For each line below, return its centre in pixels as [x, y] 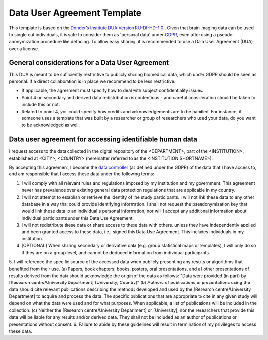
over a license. [24, 48]
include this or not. [41, 105]
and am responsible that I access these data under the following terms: [82, 174]
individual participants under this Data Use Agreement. [78, 218]
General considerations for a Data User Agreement [89, 63]
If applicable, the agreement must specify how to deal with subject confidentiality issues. [112, 90]
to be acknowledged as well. [51, 125]
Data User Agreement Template [75, 13]
